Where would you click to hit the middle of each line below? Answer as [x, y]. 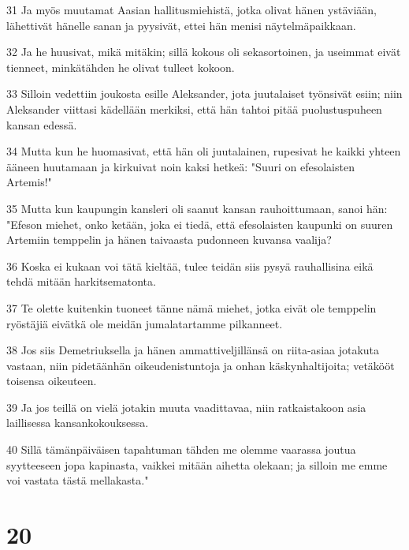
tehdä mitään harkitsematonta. [81, 281]
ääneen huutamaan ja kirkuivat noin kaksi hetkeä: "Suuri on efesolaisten [180, 166]
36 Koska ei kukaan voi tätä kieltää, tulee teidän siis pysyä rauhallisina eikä [190, 266]
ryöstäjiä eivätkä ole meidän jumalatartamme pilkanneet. [145, 323]
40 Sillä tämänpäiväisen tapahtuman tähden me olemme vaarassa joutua [181, 449]
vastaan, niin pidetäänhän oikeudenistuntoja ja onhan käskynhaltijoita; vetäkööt [201, 365]
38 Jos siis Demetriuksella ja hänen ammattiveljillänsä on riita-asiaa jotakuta [193, 350]
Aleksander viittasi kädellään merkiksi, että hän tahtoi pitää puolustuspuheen [194, 109]
